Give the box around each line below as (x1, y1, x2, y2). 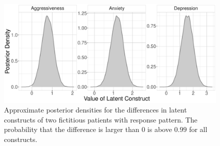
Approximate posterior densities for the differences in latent (4, 104, 187, 115)
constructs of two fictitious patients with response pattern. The (4, 114, 197, 124)
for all (189, 124, 207, 134)
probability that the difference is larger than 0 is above (4, 124, 172, 134)
